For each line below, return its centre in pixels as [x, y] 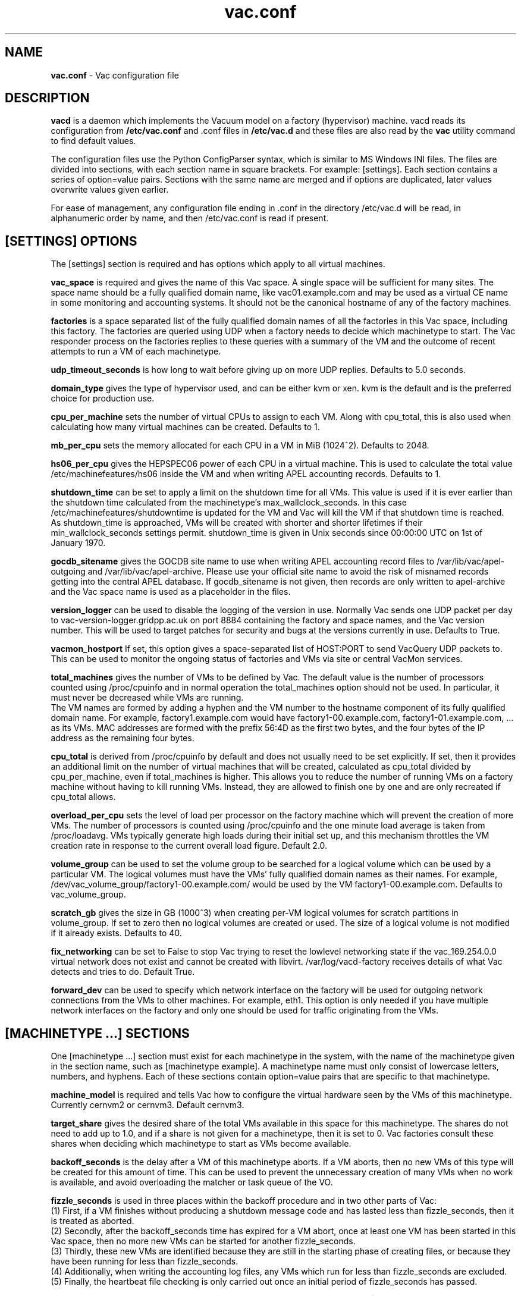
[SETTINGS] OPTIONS [71, 241]
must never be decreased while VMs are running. [147, 698]
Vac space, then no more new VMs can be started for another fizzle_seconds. [203, 1241]
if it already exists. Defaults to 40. [116, 933]
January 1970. [78, 543]
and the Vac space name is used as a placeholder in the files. [171, 592]
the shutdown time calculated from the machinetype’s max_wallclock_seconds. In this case [229, 503]
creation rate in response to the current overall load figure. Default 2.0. [189, 846]
